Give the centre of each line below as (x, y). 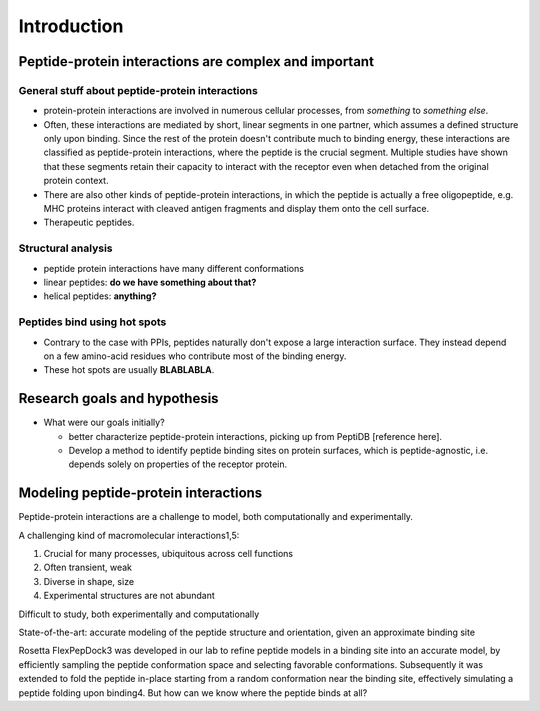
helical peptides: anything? (100, 296)
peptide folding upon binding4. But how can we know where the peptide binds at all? (193, 692)
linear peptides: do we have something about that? (150, 282)
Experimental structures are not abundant (129, 596)
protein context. (76, 181)
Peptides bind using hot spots (92, 322)
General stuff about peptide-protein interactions (138, 90)
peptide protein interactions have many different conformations (174, 268)
